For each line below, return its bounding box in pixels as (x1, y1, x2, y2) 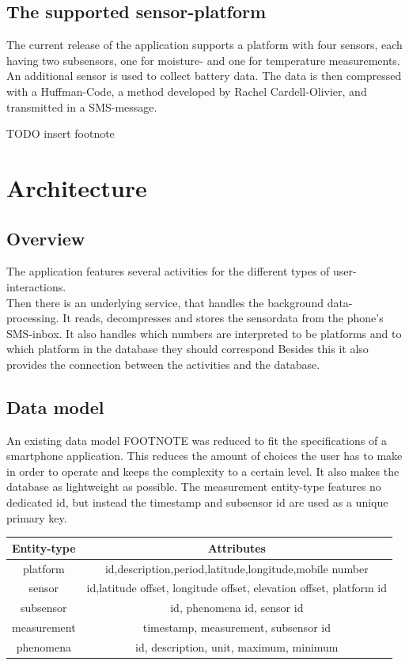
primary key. (6, 509, 67, 526)
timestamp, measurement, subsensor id (142, 619, 331, 636)
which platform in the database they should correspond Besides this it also (6, 340, 369, 357)
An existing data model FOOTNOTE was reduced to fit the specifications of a (6, 431, 387, 448)
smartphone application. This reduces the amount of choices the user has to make (6, 447, 403, 464)
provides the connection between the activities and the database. (6, 355, 320, 372)
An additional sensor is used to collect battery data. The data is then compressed (6, 67, 402, 84)
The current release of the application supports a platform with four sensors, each (6, 36, 403, 53)
